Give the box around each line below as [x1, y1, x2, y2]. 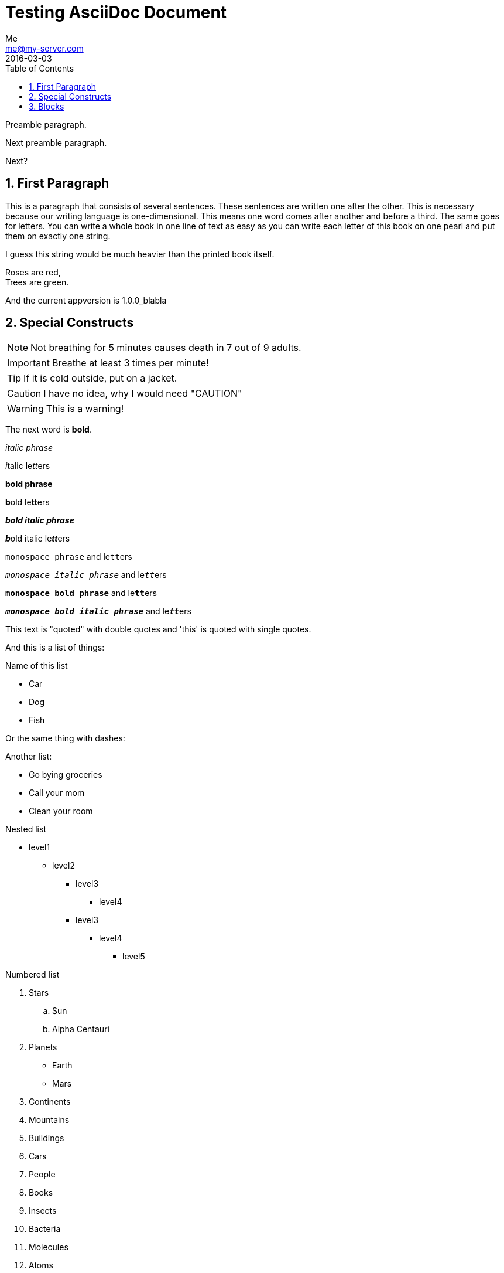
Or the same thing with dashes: [5, 733, 125, 744]
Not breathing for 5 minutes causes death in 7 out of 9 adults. [30, 342, 301, 354]
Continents [29, 1097, 71, 1107]
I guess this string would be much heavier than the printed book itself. [5, 249, 275, 259]
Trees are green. [5, 277, 69, 287]
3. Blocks [29, 101, 64, 111]
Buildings [29, 1133, 64, 1143]
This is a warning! [46, 403, 124, 415]
